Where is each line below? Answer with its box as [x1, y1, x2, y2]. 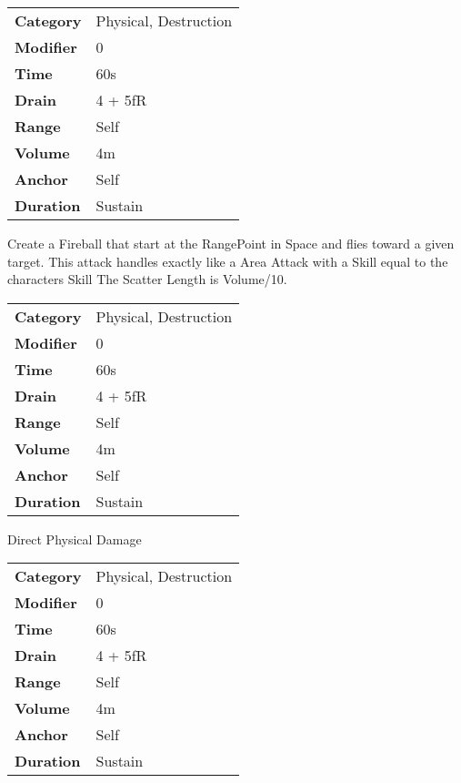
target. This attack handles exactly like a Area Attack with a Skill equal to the [7, 251, 448, 270]
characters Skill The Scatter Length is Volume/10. [7, 269, 287, 289]
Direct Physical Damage [7, 529, 142, 548]
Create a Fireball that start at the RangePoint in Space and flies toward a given [7, 234, 455, 252]
